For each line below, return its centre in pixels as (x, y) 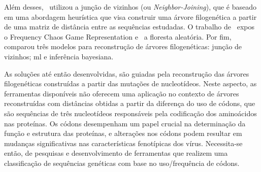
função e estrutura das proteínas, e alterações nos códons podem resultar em (123, 133)
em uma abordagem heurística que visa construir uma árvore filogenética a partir (130, 16)
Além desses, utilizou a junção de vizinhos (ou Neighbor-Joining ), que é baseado (130, 7)
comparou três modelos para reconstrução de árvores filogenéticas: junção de (123, 46)
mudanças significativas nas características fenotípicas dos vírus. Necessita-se (123, 143)
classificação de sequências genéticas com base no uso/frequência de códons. (122, 163)
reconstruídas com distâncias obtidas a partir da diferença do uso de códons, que (130, 103)
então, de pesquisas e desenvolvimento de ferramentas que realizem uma (116, 153)
